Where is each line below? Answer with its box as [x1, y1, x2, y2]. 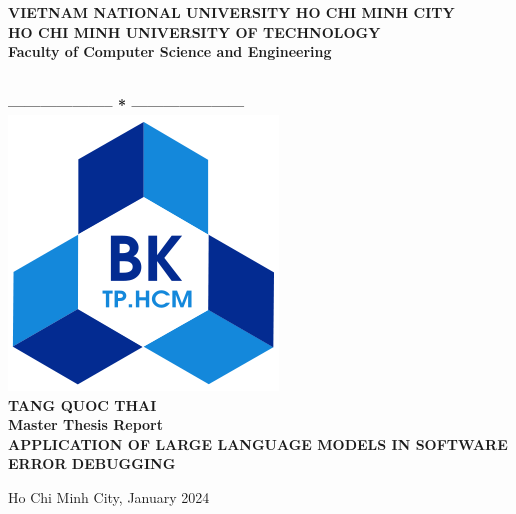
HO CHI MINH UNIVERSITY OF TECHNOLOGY [8, 21, 381, 42]
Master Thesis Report [8, 414, 163, 435]
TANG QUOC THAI [8, 394, 157, 415]
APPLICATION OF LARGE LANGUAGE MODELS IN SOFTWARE [8, 433, 508, 454]
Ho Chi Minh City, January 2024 [8, 486, 210, 507]
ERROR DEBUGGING [8, 453, 176, 474]
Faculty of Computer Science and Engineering [8, 41, 332, 62]
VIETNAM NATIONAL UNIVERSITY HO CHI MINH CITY [8, 2, 455, 22]
